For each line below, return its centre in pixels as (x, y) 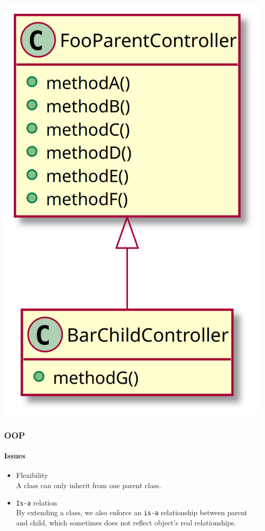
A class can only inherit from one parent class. (89, 485)
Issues (15, 456)
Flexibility (32, 475)
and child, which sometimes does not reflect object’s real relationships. (126, 522)
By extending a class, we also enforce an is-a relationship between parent (132, 512)
